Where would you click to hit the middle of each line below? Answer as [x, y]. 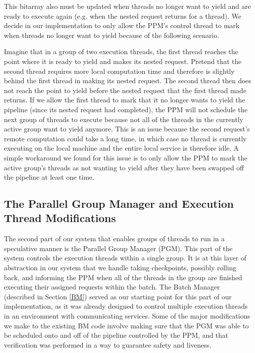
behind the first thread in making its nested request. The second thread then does [128, 80]
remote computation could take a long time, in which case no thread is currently [126, 138]
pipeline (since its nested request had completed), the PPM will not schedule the [126, 109]
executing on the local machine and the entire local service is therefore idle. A [122, 148]
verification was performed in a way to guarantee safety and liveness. [108, 344]
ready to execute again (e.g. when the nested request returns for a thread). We [123, 16]
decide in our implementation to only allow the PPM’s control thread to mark [122, 25]
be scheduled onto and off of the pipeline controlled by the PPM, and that [116, 335]
